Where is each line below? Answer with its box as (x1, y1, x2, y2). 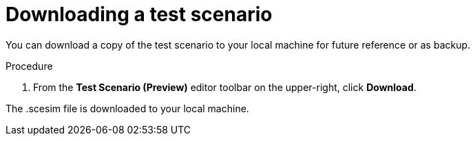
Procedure (6, 60, 53, 72)
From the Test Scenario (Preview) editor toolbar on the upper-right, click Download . (33, 81, 416, 93)
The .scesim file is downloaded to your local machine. (6, 102, 249, 114)
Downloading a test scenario (6, 3, 273, 26)
